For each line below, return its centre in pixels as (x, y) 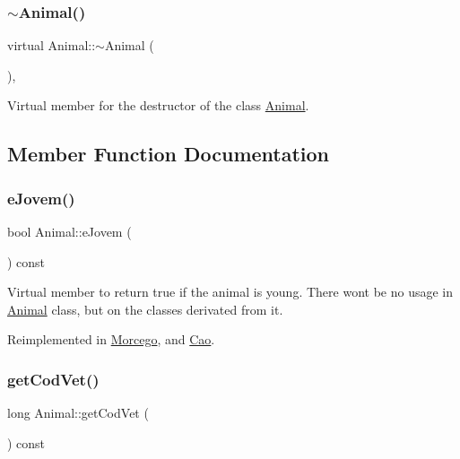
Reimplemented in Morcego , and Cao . (111, 339)
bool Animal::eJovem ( (69, 231)
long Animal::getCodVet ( (78, 413)
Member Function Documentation (169, 154)
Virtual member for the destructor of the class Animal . (158, 105)
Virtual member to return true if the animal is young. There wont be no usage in (230, 292)
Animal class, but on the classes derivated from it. (145, 309)
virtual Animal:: (52, 45)
